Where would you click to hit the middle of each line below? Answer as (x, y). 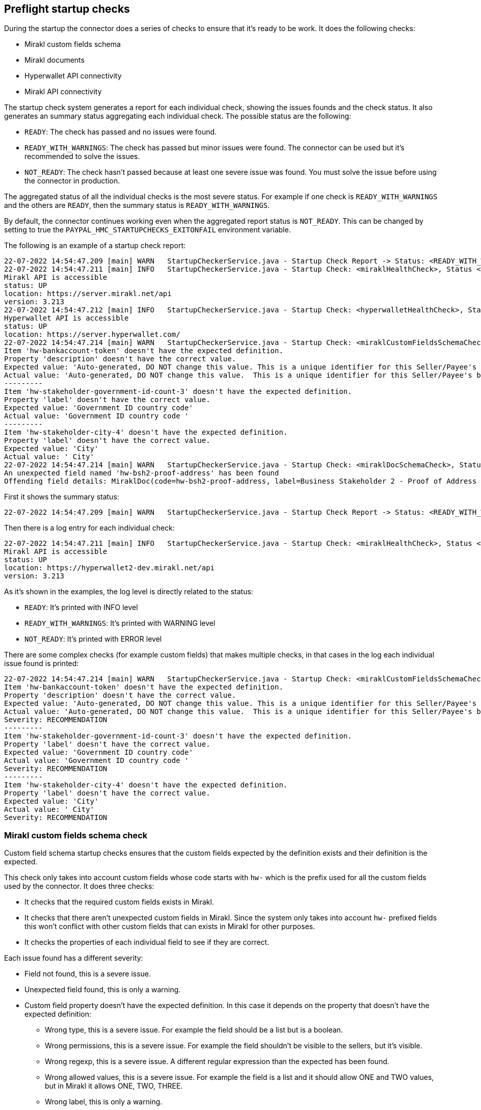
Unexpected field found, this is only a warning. (103, 990)
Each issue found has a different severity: (74, 958)
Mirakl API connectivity (63, 92)
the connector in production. (72, 181)
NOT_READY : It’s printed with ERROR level (93, 639)
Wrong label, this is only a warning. (104, 1102)
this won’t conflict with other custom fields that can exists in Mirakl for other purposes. (170, 927)
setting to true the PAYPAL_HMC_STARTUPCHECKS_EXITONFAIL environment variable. (148, 230)
